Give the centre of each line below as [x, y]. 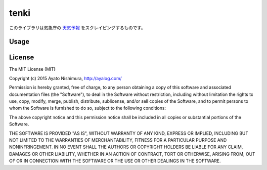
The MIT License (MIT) [32, 69]
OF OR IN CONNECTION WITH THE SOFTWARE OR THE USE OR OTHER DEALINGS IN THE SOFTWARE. [115, 161]
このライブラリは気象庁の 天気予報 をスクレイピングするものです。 [77, 28]
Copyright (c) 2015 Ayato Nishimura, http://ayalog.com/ [66, 78]
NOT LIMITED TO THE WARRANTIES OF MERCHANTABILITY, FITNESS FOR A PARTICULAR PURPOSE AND [118, 140]
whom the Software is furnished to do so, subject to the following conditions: [88, 108]
